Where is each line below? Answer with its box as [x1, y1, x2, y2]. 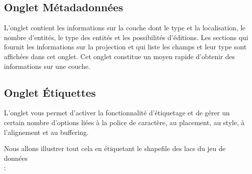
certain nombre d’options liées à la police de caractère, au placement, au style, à [4, 117, 245, 127]
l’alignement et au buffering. [4, 127, 89, 137]
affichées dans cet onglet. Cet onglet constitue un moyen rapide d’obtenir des [4, 51, 235, 61]
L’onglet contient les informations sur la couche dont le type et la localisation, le [4, 22, 246, 33]
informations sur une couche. [4, 61, 91, 71]
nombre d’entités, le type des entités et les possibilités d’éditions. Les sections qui [4, 32, 249, 42]
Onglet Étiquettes [4, 85, 96, 100]
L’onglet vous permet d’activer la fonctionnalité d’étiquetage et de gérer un [4, 108, 230, 118]
